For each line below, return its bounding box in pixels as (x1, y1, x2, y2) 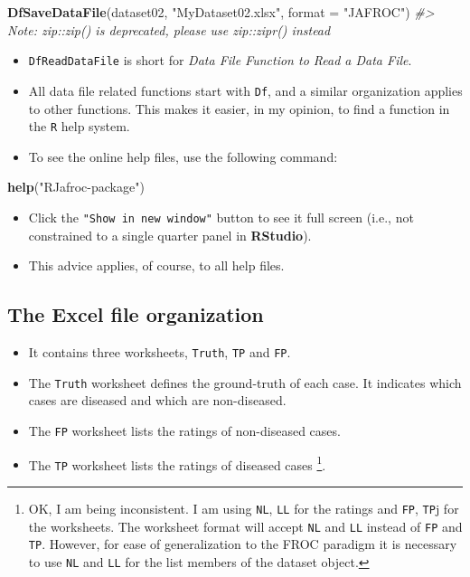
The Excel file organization (7, 300, 264, 328)
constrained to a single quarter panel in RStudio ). (28, 225, 312, 244)
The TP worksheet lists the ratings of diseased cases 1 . (28, 452, 326, 474)
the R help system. (28, 117, 130, 136)
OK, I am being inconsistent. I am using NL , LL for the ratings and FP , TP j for (28, 498, 459, 517)
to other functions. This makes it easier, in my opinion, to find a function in (28, 99, 450, 118)
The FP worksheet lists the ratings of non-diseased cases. (28, 421, 341, 440)
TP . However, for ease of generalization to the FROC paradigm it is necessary (28, 534, 457, 553)
